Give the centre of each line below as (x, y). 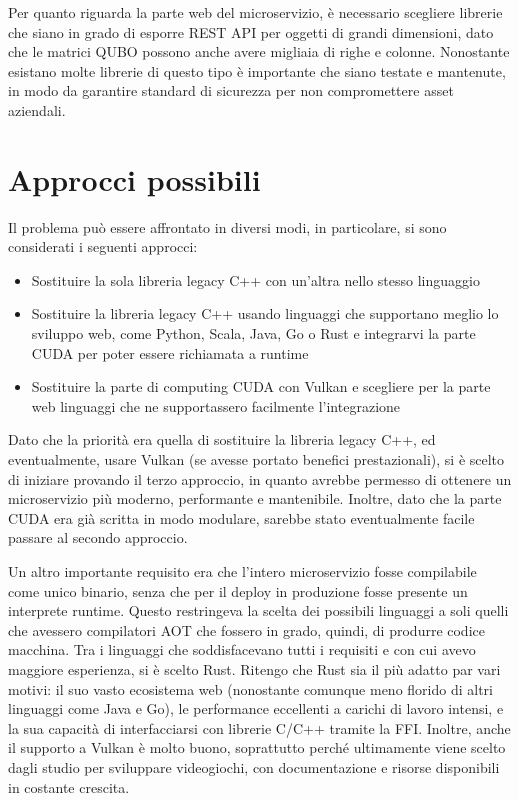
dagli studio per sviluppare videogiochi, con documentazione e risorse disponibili (254, 766)
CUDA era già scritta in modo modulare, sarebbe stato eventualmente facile (241, 517)
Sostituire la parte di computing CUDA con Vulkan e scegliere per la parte (261, 386)
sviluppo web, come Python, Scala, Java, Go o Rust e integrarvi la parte (253, 333)
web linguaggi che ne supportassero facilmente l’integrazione (216, 405)
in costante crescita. (69, 786)
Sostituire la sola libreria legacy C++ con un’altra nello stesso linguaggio (255, 279)
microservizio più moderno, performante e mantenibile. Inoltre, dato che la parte (255, 498)
